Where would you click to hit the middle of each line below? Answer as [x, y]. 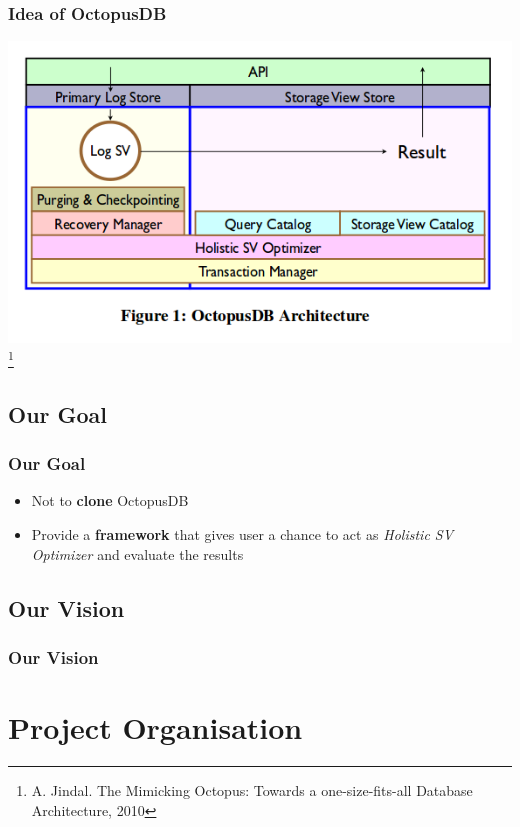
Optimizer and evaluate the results [137, 553]
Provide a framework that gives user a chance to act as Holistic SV [242, 534]
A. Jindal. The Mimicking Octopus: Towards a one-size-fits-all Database [252, 789]
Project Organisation [155, 727]
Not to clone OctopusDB [110, 500]
